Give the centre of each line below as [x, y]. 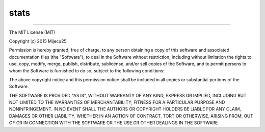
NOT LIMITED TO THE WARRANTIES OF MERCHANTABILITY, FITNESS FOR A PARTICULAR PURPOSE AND [117, 102]
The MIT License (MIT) [32, 32]
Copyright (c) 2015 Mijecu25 [38, 41]
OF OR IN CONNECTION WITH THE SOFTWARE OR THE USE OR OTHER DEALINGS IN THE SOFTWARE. [114, 123]
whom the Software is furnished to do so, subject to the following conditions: [87, 70]
